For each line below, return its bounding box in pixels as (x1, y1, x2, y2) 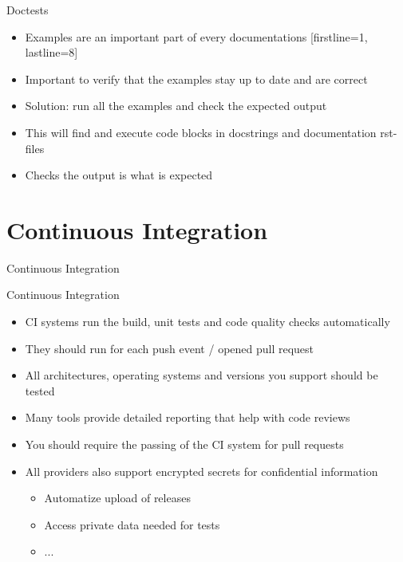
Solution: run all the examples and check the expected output (25, 97, 327, 114)
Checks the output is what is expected (25, 167, 213, 183)
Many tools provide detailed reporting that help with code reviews (25, 409, 350, 426)
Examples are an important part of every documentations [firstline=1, (25, 28, 368, 45)
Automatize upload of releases (44, 489, 191, 506)
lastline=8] (25, 44, 78, 61)
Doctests (6, 2, 49, 18)
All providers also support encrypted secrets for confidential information (25, 462, 378, 479)
